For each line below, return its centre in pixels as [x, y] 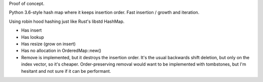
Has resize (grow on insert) [48, 44]
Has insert [31, 30]
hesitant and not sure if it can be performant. [66, 71]
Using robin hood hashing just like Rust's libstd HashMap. [67, 21]
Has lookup [33, 37]
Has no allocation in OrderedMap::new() [61, 50]
